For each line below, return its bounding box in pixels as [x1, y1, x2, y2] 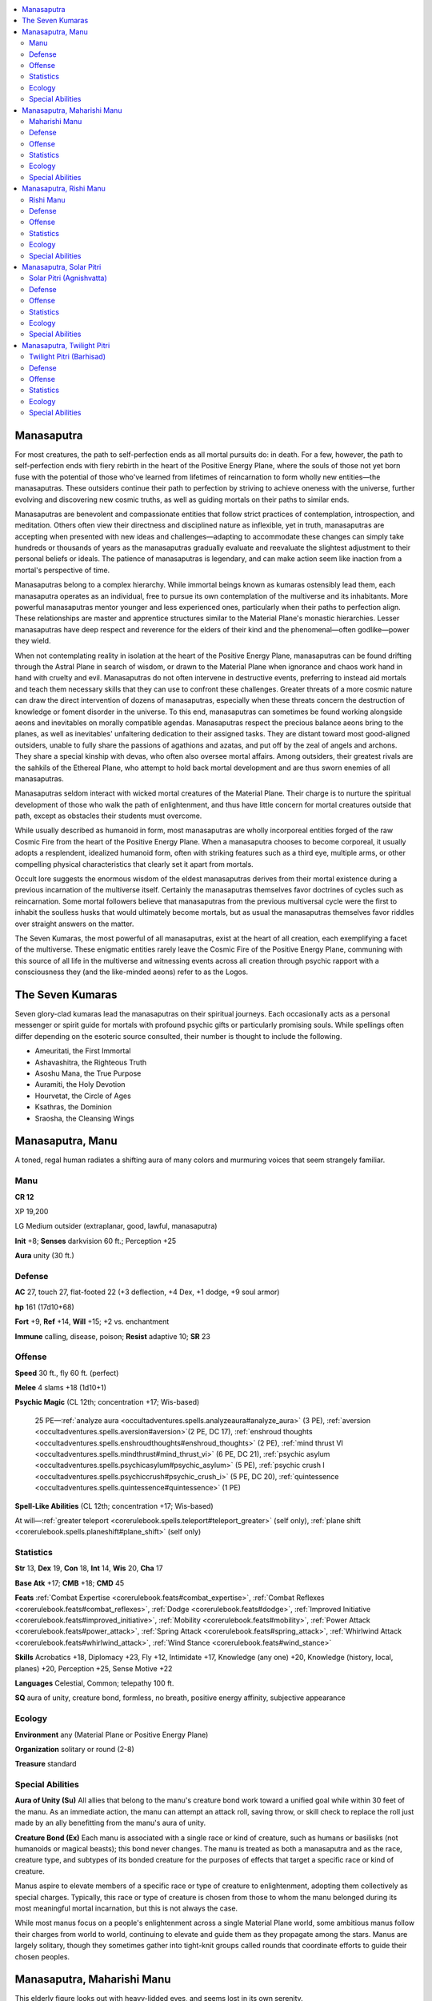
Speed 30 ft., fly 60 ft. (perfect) [14, 1368, 119, 1377]
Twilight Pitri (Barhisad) [29, 352, 106, 362]
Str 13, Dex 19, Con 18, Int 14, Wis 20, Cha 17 [14, 1563, 163, 1573]
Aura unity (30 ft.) [14, 1251, 75, 1261]
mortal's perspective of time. [14, 565, 110, 575]
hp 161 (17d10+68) [14, 1301, 75, 1312]
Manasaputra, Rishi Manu [22, 184, 106, 194]
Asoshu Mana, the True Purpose [34, 1069, 142, 1078]
